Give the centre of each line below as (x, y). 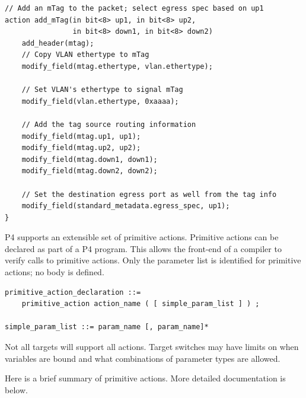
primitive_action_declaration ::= (73, 292)
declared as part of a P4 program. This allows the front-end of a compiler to (143, 248)
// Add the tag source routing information (109, 124)
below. (16, 389)
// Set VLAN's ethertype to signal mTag (102, 90)
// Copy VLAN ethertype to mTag (85, 55)
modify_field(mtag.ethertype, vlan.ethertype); (117, 66)
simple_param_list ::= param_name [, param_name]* (107, 327)
